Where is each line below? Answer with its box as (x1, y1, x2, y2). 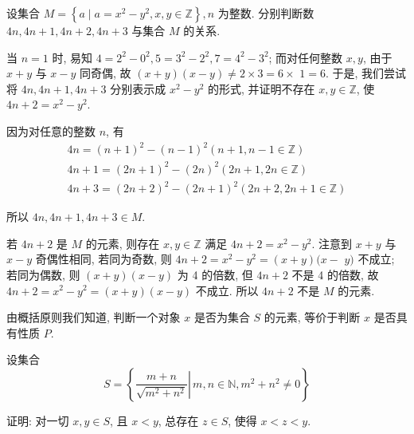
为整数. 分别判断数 (217, 5, 314, 21)
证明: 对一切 (6, 412, 69, 428)
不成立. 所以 (195, 282, 259, 298)
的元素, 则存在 (85, 235, 160, 251)
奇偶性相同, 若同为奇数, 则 (35, 251, 172, 267)
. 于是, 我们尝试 (325, 65, 407, 81)
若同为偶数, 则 (6, 266, 80, 282)
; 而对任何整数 (268, 49, 343, 65)
